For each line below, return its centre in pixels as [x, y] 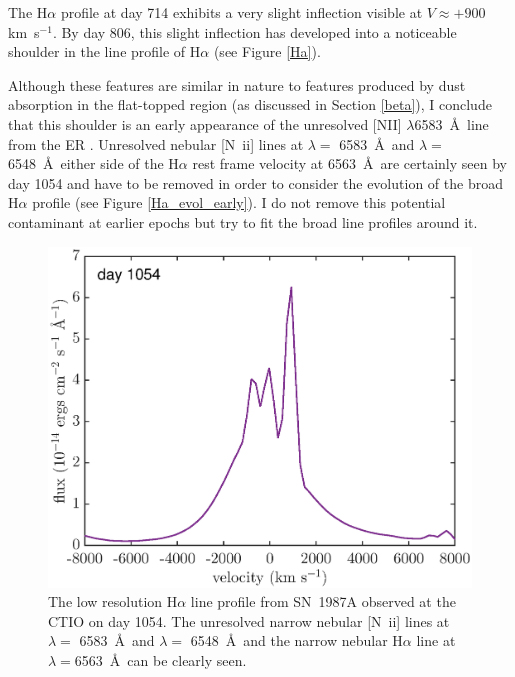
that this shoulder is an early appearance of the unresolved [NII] [205, 123]
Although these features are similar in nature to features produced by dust [237, 84]
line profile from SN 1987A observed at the [323, 601]
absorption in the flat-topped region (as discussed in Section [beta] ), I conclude [250, 104]
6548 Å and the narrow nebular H [296, 640]
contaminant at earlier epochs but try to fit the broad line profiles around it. [243, 221]
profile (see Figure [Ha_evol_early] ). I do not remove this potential [239, 202]
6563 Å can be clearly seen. [160, 660]
